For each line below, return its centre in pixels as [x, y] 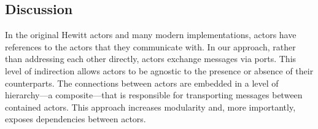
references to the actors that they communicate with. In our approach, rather [150, 46]
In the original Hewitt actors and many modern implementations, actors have [151, 35]
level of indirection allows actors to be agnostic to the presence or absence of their [159, 70]
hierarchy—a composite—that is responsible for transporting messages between [154, 95]
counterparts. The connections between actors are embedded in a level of [142, 83]
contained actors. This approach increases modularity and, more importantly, [150, 107]
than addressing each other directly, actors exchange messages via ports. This [151, 59]
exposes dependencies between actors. [76, 119]
